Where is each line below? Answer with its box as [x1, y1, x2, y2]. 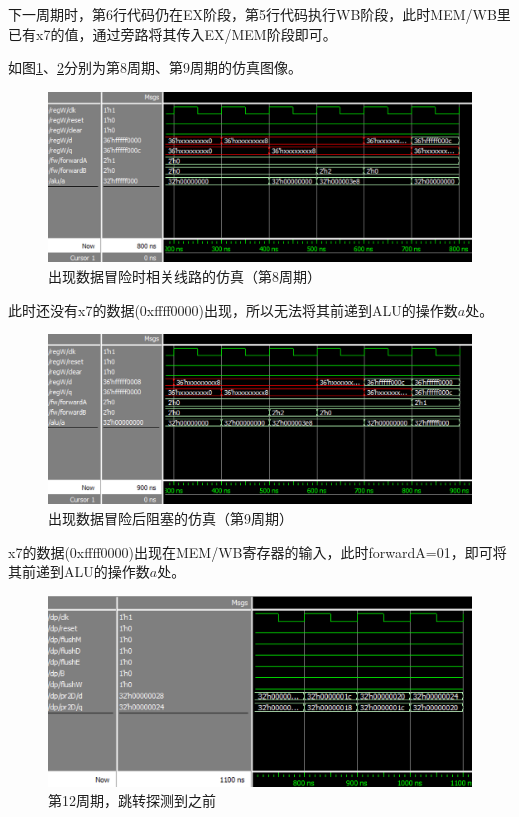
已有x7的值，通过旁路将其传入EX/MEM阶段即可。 [8, 23, 337, 44]
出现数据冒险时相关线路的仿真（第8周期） [48, 265, 321, 286]
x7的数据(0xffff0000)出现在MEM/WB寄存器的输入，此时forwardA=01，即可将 [8, 541, 507, 562]
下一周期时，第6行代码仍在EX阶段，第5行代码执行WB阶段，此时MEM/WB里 [8, 4, 511, 24]
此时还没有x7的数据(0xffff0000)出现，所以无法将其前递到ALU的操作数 [8, 299, 458, 320]
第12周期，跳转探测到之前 [48, 790, 216, 811]
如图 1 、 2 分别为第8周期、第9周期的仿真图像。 [8, 57, 302, 78]
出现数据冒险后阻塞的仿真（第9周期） [48, 507, 293, 528]
